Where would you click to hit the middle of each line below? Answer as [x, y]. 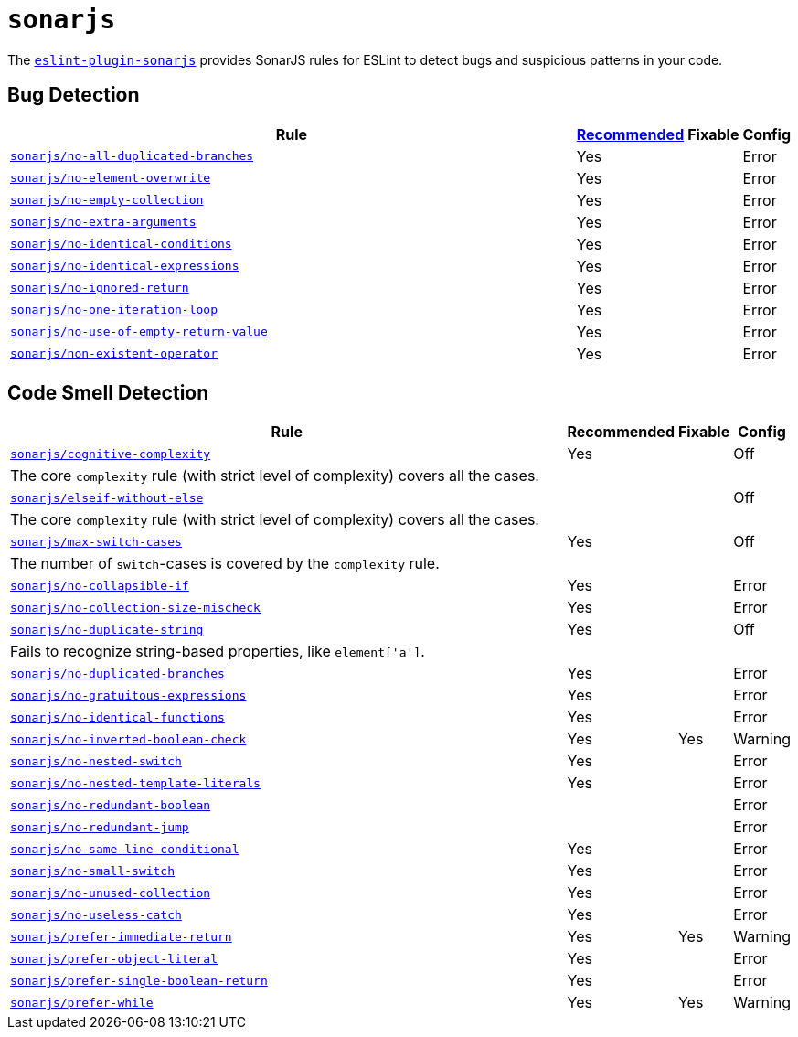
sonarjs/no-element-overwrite [111, 178]
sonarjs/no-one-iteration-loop [114, 310]
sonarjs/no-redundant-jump [100, 827]
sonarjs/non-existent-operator [114, 354]
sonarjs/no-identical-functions [117, 717]
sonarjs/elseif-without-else [107, 497]
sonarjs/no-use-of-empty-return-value [139, 332]
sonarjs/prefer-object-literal [114, 958]
